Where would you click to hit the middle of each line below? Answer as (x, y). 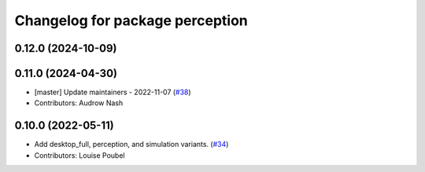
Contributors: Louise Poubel (79, 155)
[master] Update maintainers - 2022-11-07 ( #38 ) (113, 92)
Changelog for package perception (131, 20)
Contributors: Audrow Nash (79, 103)
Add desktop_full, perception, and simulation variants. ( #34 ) (131, 145)
